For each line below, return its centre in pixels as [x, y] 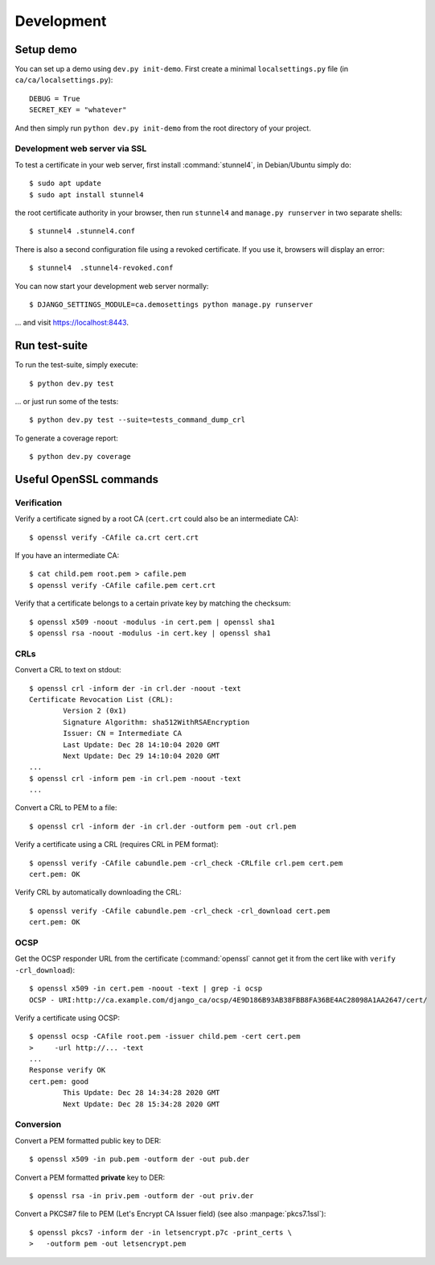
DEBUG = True [55, 98]
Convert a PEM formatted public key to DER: [88, 1140]
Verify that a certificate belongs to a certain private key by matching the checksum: [153, 603]
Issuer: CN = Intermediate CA [123, 734]
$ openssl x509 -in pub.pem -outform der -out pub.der [140, 1159]
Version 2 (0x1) [95, 711]
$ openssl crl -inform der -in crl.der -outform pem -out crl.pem [163, 826]
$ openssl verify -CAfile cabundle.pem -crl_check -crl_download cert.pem [180, 911]
